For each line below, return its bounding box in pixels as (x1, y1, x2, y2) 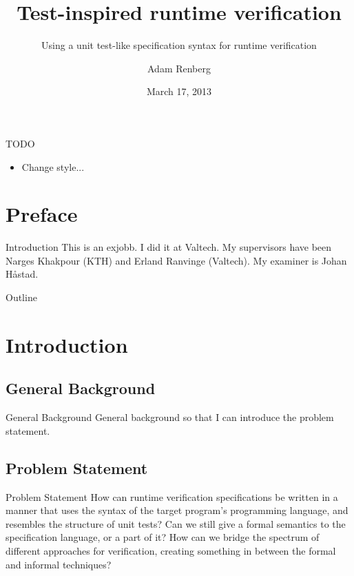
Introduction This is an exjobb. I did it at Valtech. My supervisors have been (6, 240, 332, 254)
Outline (6, 290, 37, 304)
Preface (6, 200, 78, 228)
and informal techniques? (6, 557, 112, 571)
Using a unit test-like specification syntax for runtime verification (41, 38, 317, 52)
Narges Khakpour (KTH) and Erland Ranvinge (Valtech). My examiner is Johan (6, 253, 347, 267)
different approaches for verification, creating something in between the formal (6, 543, 336, 557)
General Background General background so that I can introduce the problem (6, 410, 334, 424)
